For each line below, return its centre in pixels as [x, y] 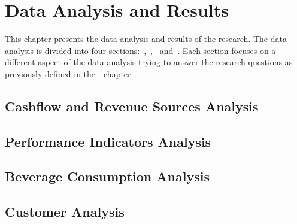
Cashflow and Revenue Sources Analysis [132, 106]
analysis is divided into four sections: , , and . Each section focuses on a [140, 50]
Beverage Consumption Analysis [107, 176]
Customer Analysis [65, 212]
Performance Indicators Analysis [108, 141]
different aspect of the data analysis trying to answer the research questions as [149, 62]
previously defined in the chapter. [69, 73]
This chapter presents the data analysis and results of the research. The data [146, 39]
